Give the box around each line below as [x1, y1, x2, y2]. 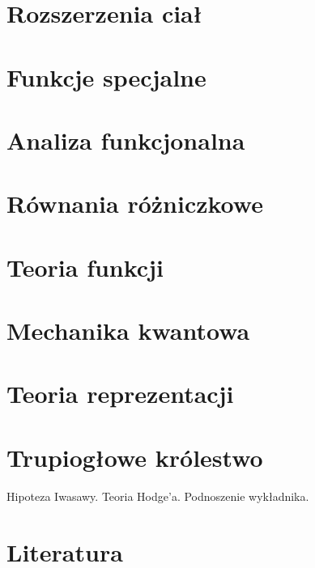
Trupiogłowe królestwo [6, 440, 263, 473]
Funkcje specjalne [6, 60, 206, 93]
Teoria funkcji [6, 250, 164, 283]
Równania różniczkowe [6, 187, 263, 220]
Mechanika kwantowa [6, 314, 250, 347]
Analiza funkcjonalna [6, 123, 245, 156]
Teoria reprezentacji [6, 377, 234, 410]
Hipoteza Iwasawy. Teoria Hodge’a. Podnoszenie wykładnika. [6, 487, 309, 504]
